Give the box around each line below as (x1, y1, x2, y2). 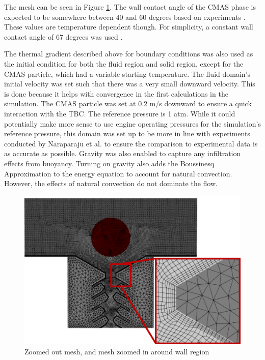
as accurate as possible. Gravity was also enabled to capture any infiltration (4, 148, 241, 159)
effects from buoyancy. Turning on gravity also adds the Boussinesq (4, 158, 215, 168)
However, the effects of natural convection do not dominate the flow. (4, 178, 218, 189)
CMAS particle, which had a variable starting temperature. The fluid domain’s (4, 68, 250, 79)
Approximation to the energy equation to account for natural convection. (4, 168, 232, 178)
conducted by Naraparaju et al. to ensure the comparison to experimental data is (4, 138, 258, 148)
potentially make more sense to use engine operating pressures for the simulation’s (4, 118, 261, 129)
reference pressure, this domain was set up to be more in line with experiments (4, 128, 250, 139)
